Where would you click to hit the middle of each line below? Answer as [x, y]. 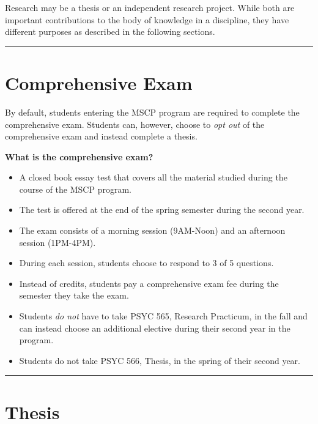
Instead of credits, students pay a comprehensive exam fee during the [149, 283]
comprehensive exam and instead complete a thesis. [101, 136]
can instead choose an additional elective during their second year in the [155, 328]
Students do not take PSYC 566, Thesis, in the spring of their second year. [160, 360]
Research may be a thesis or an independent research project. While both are [150, 7]
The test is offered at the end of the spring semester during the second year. [162, 210]
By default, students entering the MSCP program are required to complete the [152, 112]
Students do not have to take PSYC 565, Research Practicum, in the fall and [163, 316]
